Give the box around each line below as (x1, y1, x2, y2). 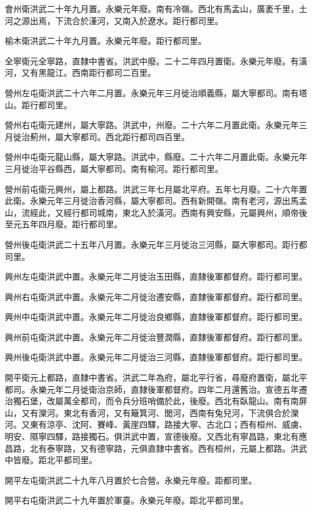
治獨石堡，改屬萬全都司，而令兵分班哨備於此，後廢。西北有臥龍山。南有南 (5, 395, 299, 407)
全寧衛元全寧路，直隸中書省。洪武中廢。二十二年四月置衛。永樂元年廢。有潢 (5, 54, 307, 67)
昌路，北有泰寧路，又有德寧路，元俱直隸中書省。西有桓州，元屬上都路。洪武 (5, 441, 307, 454)
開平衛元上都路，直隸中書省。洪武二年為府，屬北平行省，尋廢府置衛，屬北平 (5, 371, 307, 384)
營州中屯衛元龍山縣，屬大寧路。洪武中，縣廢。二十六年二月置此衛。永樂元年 (5, 150, 307, 163)
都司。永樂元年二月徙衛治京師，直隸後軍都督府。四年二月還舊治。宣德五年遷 (5, 382, 307, 395)
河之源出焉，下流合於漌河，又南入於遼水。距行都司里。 (5, 14, 223, 26)
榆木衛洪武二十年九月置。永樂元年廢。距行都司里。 (5, 34, 206, 47)
